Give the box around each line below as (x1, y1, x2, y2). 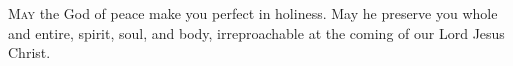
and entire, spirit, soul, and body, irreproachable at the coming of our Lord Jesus (8, 22, 505, 43)
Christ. (8, 42, 51, 63)
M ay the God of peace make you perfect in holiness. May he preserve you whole (8, 3, 498, 23)
